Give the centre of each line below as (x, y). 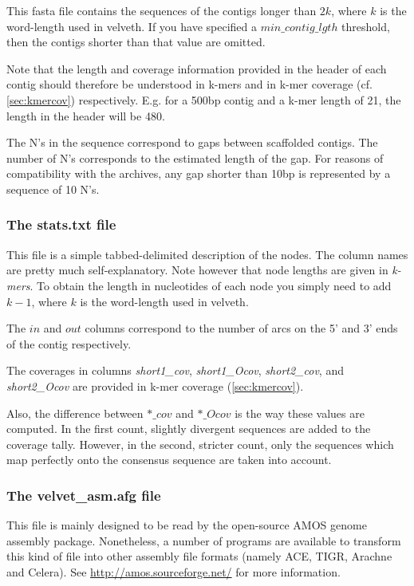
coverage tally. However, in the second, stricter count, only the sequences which (200, 444)
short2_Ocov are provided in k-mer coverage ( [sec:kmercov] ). (155, 385)
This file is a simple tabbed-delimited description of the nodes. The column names (207, 254)
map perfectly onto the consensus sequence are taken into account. (169, 460)
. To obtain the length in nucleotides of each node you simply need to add (211, 285)
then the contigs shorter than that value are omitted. (136, 42)
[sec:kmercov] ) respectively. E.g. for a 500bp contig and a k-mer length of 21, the (204, 99)
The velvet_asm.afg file (84, 495)
